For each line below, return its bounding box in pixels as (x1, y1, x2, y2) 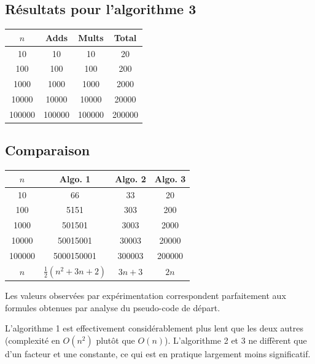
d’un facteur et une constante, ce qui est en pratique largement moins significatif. (5, 347, 311, 360)
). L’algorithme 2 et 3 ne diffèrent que (165, 334, 307, 347)
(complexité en (5, 334, 60, 347)
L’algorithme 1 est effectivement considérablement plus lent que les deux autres (5, 322, 303, 335)
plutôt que (96, 334, 135, 347)
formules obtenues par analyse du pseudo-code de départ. (5, 301, 220, 314)
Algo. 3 (154, 172, 186, 185)
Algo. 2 (115, 172, 146, 185)
